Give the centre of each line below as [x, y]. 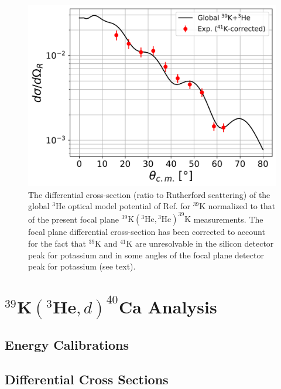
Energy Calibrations [67, 345]
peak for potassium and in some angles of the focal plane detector [146, 255]
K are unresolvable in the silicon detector [200, 243]
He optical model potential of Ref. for [123, 206]
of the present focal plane [73, 219]
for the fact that [57, 243]
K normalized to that [237, 206]
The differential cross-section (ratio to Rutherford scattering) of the [149, 194]
